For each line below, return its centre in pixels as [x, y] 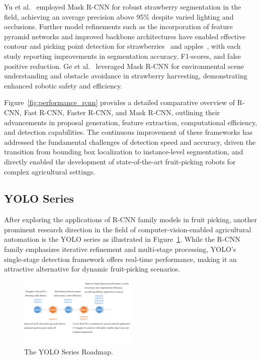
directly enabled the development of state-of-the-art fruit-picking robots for [120, 161]
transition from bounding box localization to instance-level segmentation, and [124, 152]
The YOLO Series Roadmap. [69, 352]
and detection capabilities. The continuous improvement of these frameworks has [128, 132]
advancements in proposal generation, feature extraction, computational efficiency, [131, 122]
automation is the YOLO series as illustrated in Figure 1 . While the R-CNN [122, 239]
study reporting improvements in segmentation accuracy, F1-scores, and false [123, 56]
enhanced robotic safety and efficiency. [63, 85]
